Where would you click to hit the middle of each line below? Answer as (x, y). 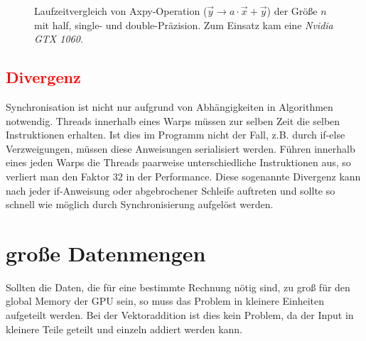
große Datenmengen (106, 253)
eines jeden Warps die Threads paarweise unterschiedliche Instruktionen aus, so (178, 162)
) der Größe (292, 11)
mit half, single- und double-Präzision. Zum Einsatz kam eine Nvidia (184, 25)
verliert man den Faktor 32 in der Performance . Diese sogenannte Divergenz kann (183, 176)
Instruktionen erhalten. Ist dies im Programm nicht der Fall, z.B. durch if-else (176, 135)
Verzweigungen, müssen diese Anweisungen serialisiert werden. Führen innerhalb (181, 148)
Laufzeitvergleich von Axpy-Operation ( (121, 11)
